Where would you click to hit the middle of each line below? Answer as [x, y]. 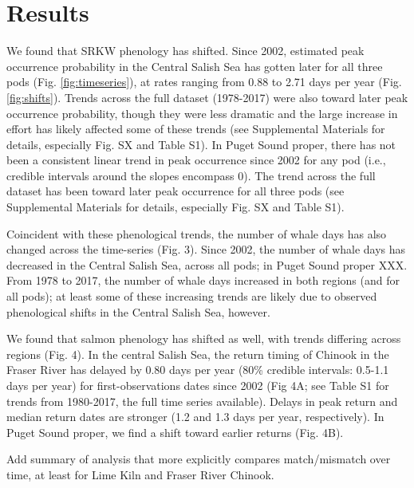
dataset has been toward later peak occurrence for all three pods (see [175, 191]
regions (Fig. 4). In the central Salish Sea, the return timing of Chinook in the [198, 354]
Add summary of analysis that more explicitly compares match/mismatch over [199, 459]
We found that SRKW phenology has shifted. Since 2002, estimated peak [185, 51]
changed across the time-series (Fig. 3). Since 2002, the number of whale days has [206, 249]
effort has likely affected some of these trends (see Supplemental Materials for [196, 129]
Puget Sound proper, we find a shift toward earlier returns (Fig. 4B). [175, 432]
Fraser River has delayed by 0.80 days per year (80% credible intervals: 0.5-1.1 [198, 370]
